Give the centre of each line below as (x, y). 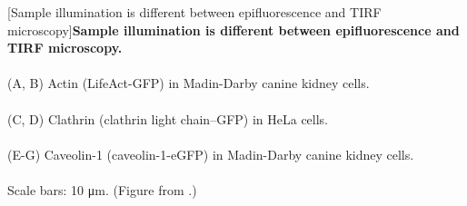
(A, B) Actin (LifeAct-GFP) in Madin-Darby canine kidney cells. (189, 83)
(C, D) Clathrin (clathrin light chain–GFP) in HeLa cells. (168, 118)
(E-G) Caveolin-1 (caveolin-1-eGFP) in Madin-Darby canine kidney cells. (211, 154)
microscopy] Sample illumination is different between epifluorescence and (233, 29)
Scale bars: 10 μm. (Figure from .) (102, 189)
